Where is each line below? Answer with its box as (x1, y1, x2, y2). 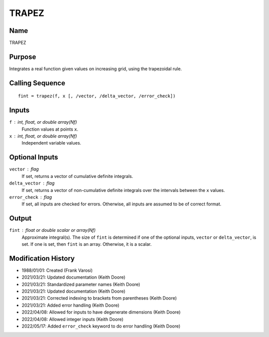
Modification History (9, 254, 75, 263)
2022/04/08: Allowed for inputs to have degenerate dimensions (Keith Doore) (21, 309, 181, 315)
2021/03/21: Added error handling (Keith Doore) (21, 302, 120, 308)
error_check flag (9, 194, 52, 200)
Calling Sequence (9, 79, 66, 87)
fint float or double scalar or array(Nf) (9, 227, 96, 233)
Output (9, 214, 32, 223)
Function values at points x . (21, 126, 78, 132)
